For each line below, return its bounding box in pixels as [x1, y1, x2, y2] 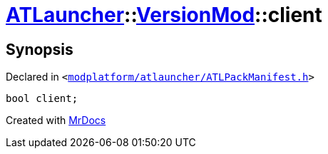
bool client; [6, 93, 78, 105]
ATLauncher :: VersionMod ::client [6, 3, 322, 27]
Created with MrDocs [6, 114, 106, 127]
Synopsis [6, 40, 73, 58]
